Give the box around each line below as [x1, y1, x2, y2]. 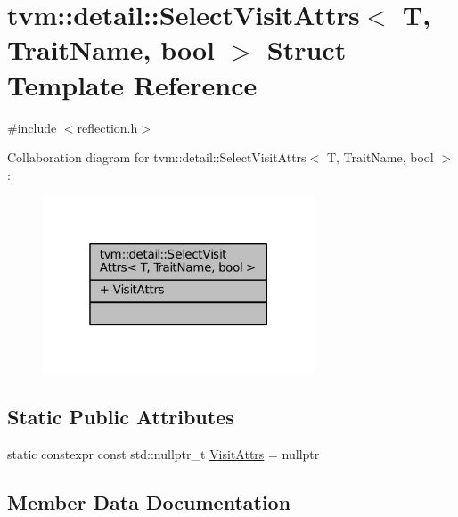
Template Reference [7, 66, 258, 103]
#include [7, 118, 57, 136]
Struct [266, 31, 347, 68]
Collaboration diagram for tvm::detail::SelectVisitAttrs [7, 148, 307, 167]
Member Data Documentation [7, 488, 291, 515]
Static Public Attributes [7, 402, 234, 430]
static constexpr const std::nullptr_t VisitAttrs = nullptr [7, 444, 320, 463]
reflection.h [77, 118, 138, 136]
